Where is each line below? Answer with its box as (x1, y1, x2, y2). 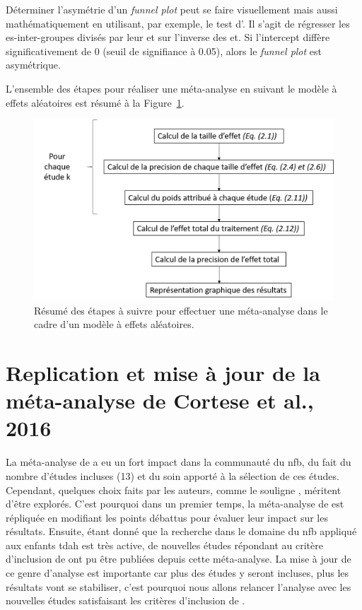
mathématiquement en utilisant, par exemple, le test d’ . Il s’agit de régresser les (6, 16, 350, 30)
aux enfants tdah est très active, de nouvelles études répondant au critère (6, 537, 323, 552)
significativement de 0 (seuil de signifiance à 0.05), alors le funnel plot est (6, 43, 322, 58)
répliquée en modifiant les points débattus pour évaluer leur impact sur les (6, 510, 328, 524)
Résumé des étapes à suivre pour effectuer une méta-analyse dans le (34, 303, 328, 317)
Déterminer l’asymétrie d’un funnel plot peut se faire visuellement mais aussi (6, 2, 338, 16)
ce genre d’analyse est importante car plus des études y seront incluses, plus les (6, 565, 349, 580)
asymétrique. (6, 57, 61, 72)
